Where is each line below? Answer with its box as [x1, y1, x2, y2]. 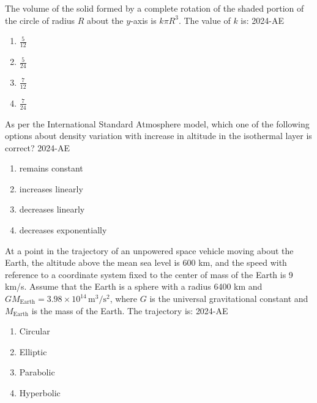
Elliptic [19, 345, 47, 358]
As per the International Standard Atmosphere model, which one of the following [5, 117, 310, 130]
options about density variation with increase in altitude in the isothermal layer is [5, 129, 312, 142]
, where [110, 292, 138, 305]
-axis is [130, 13, 157, 26]
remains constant [19, 162, 83, 175]
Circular [19, 325, 50, 337]
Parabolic [19, 366, 55, 379]
